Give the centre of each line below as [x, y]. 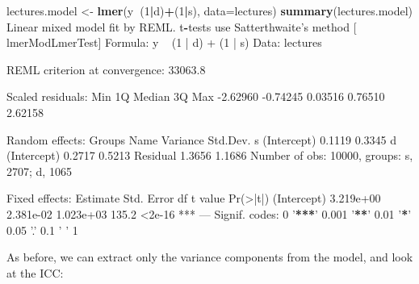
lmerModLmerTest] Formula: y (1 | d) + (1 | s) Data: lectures [164, 42]
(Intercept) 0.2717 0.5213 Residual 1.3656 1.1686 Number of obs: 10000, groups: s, [210, 155]
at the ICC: [35, 272]
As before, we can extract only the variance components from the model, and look [210, 257]
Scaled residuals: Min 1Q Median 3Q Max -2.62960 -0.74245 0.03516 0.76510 [196, 96]
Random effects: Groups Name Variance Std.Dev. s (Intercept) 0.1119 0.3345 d [202, 139]
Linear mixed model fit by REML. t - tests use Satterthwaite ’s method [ [182, 26]
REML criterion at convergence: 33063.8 [106, 69]
